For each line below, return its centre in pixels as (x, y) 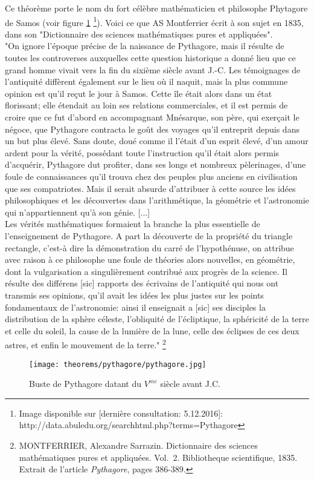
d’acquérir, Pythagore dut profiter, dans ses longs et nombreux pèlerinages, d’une (155, 164)
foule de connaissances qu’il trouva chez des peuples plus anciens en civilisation (151, 176)
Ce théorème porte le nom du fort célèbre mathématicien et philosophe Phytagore (156, 8)
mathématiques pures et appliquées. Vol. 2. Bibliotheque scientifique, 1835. (158, 457)
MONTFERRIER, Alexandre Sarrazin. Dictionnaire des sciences (138, 445)
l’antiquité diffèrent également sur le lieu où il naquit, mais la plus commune (146, 81)
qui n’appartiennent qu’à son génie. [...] (78, 212)
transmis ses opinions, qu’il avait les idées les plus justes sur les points (134, 295)
